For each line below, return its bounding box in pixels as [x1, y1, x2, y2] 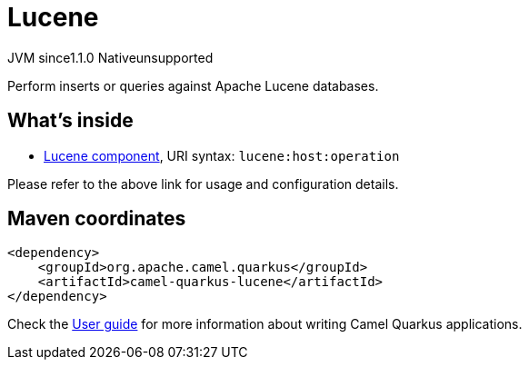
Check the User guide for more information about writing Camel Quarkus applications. [7, 316, 523, 332]
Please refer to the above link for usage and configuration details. [7, 175, 399, 192]
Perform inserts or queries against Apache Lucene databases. [7, 77, 379, 94]
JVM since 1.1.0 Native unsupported [7, 49, 214, 65]
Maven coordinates [7, 207, 186, 231]
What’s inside [7, 109, 134, 133]
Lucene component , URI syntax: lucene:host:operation [44, 147, 400, 164]
